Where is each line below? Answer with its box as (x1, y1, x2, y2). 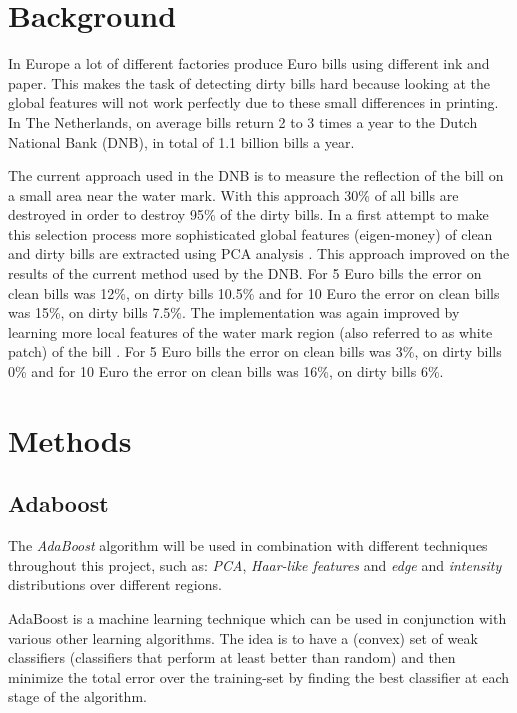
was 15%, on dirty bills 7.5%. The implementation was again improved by (8, 302, 460, 323)
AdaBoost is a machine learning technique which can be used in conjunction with (8, 607, 507, 628)
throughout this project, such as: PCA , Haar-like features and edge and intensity (8, 554, 502, 575)
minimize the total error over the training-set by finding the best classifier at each (8, 666, 510, 687)
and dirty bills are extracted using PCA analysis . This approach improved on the (8, 243, 510, 264)
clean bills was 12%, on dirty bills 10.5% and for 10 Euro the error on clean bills (8, 282, 500, 303)
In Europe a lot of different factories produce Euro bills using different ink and (8, 53, 490, 74)
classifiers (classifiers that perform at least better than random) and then (8, 647, 456, 668)
